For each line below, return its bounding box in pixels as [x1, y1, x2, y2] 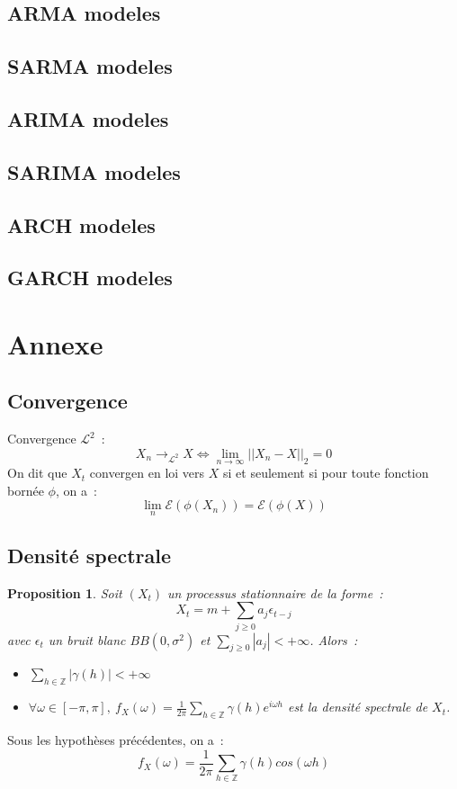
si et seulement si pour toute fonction [223, 463, 429, 482]
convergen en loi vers [89, 463, 205, 482]
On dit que [7, 463, 67, 482]
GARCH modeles [7, 264, 173, 291]
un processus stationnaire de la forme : [167, 583, 383, 602]
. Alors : [309, 630, 358, 649]
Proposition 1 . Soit [7, 583, 122, 602]
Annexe [7, 325, 103, 362]
